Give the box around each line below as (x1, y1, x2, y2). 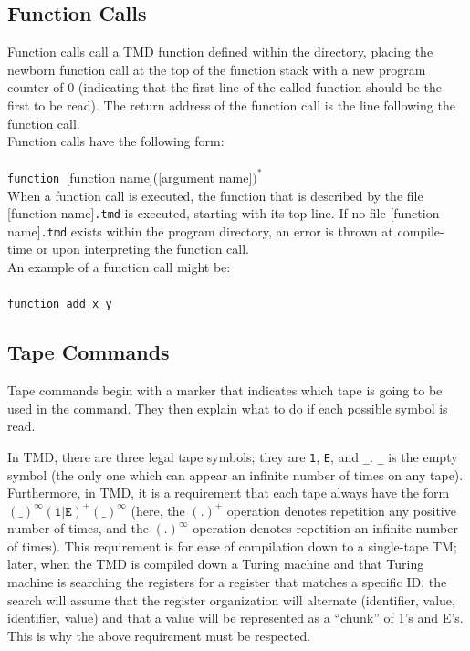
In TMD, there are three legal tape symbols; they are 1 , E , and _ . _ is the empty (7, 446, 458, 466)
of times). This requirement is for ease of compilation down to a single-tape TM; (7, 536, 457, 555)
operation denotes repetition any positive (226, 500, 456, 520)
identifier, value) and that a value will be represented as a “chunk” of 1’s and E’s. (7, 608, 464, 627)
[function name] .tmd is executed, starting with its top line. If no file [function (7, 204, 440, 223)
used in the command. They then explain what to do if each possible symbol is (7, 398, 448, 417)
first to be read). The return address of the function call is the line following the (7, 95, 455, 114)
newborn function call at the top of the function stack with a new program (7, 59, 426, 79)
